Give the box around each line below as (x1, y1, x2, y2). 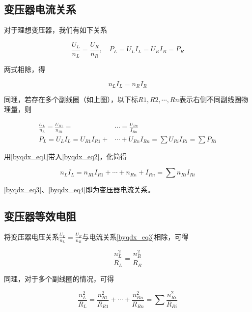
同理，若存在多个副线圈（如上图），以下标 (4, 94, 138, 104)
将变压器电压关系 (4, 231, 59, 242)
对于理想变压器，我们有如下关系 (4, 25, 107, 35)
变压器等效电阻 (4, 208, 76, 224)
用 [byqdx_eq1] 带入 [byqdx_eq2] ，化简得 (4, 151, 127, 161)
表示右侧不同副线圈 (179, 94, 241, 104)
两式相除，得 (4, 64, 45, 74)
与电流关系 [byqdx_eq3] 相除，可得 (82, 231, 189, 242)
